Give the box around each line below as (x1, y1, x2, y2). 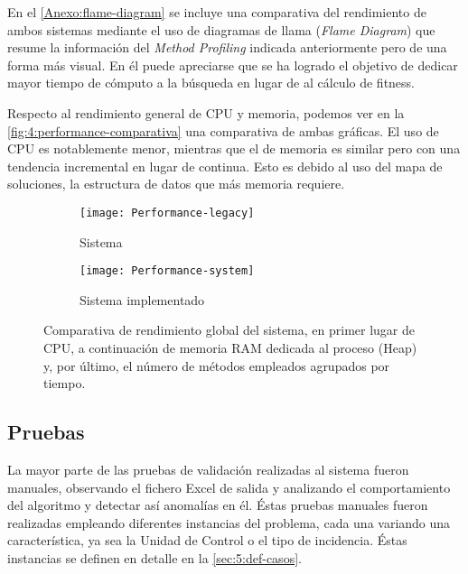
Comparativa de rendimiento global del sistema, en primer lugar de (43, 320, 416, 339)
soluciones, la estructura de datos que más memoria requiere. (7, 174, 345, 193)
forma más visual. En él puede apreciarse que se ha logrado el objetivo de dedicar (7, 55, 458, 74)
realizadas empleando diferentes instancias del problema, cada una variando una (7, 513, 451, 532)
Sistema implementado (80, 290, 205, 309)
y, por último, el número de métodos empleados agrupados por (43, 356, 390, 375)
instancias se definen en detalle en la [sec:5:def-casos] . (7, 548, 302, 567)
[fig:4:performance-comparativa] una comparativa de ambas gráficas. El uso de (7, 121, 439, 140)
